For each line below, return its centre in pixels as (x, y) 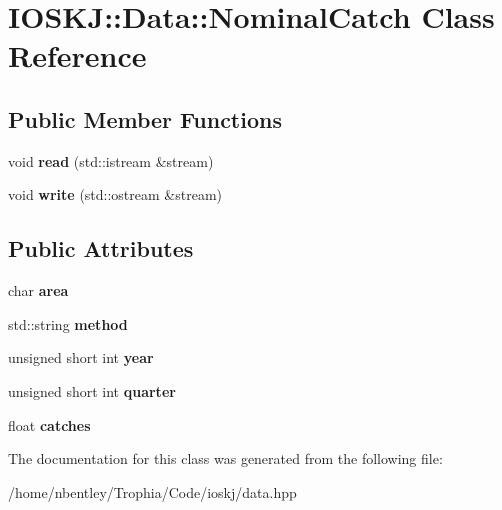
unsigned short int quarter (92, 390)
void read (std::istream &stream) (111, 160)
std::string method (68, 323)
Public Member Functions (145, 118)
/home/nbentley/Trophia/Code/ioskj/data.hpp (152, 491)
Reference (77, 55)
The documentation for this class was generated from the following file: (225, 458)
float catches (49, 424)
